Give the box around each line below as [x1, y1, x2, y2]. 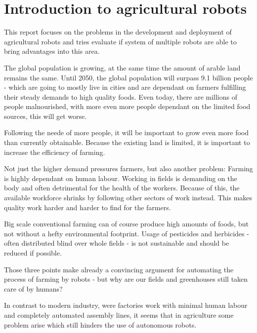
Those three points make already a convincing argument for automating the [4, 264, 234, 274]
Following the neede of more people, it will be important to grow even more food [4, 127, 249, 138]
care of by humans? [4, 283, 63, 294]
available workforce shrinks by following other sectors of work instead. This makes [4, 192, 253, 203]
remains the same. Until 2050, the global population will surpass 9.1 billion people [4, 72, 253, 82]
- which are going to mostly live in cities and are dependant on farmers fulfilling [4, 82, 246, 92]
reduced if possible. [4, 248, 62, 258]
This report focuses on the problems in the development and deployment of [4, 27, 232, 37]
